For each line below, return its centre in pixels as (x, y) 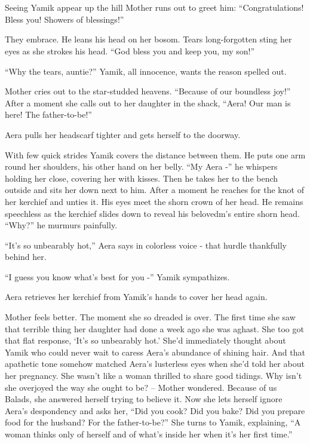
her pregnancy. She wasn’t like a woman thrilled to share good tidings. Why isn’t (154, 376)
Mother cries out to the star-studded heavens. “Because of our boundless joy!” (148, 91)
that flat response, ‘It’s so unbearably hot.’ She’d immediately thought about (145, 340)
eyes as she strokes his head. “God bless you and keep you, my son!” (130, 50)
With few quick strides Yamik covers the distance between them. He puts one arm (155, 154)
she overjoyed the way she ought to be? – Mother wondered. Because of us (141, 387)
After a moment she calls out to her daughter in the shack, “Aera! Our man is (148, 102)
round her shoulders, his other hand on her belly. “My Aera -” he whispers (141, 166)
